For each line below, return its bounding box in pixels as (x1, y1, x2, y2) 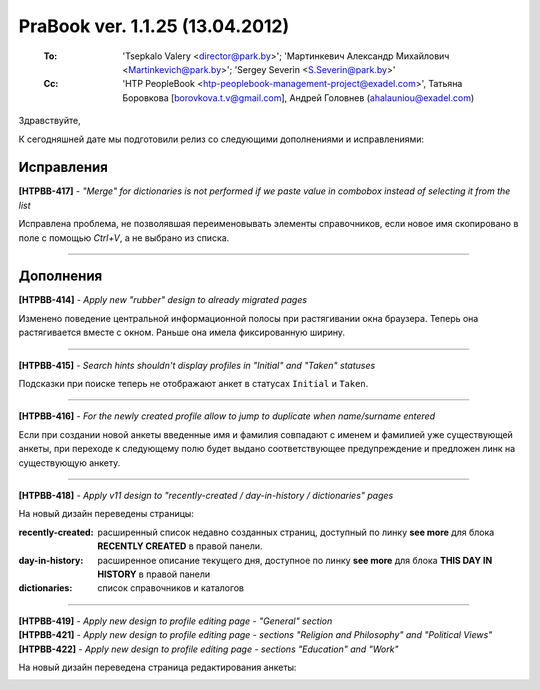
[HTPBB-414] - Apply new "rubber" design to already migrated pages (18, 294, 308, 306)
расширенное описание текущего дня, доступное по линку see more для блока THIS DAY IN (97, 554, 493, 566)
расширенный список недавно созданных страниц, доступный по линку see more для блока (97, 526, 495, 538)
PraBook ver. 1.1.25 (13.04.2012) (18, 15, 290, 37)
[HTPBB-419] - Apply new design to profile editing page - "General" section (18, 615, 333, 627)
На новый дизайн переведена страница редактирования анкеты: (18, 661, 297, 673)
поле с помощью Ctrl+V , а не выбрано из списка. (18, 231, 230, 244)
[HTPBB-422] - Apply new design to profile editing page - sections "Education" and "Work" (18, 643, 399, 655)
